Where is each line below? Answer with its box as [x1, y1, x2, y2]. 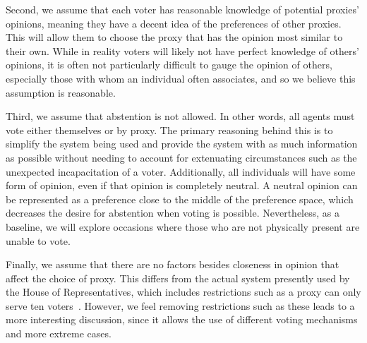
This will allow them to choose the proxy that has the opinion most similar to [6, 30, 343, 44]
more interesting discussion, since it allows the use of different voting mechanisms [6, 312, 358, 327]
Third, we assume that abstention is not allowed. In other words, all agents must [6, 109, 355, 124]
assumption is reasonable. [6, 85, 116, 100]
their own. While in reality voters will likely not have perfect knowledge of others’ [6, 43, 359, 58]
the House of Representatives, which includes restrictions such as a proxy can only [6, 284, 361, 299]
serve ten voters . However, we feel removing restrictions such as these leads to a [6, 298, 355, 313]
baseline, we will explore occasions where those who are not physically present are [6, 219, 360, 234]
